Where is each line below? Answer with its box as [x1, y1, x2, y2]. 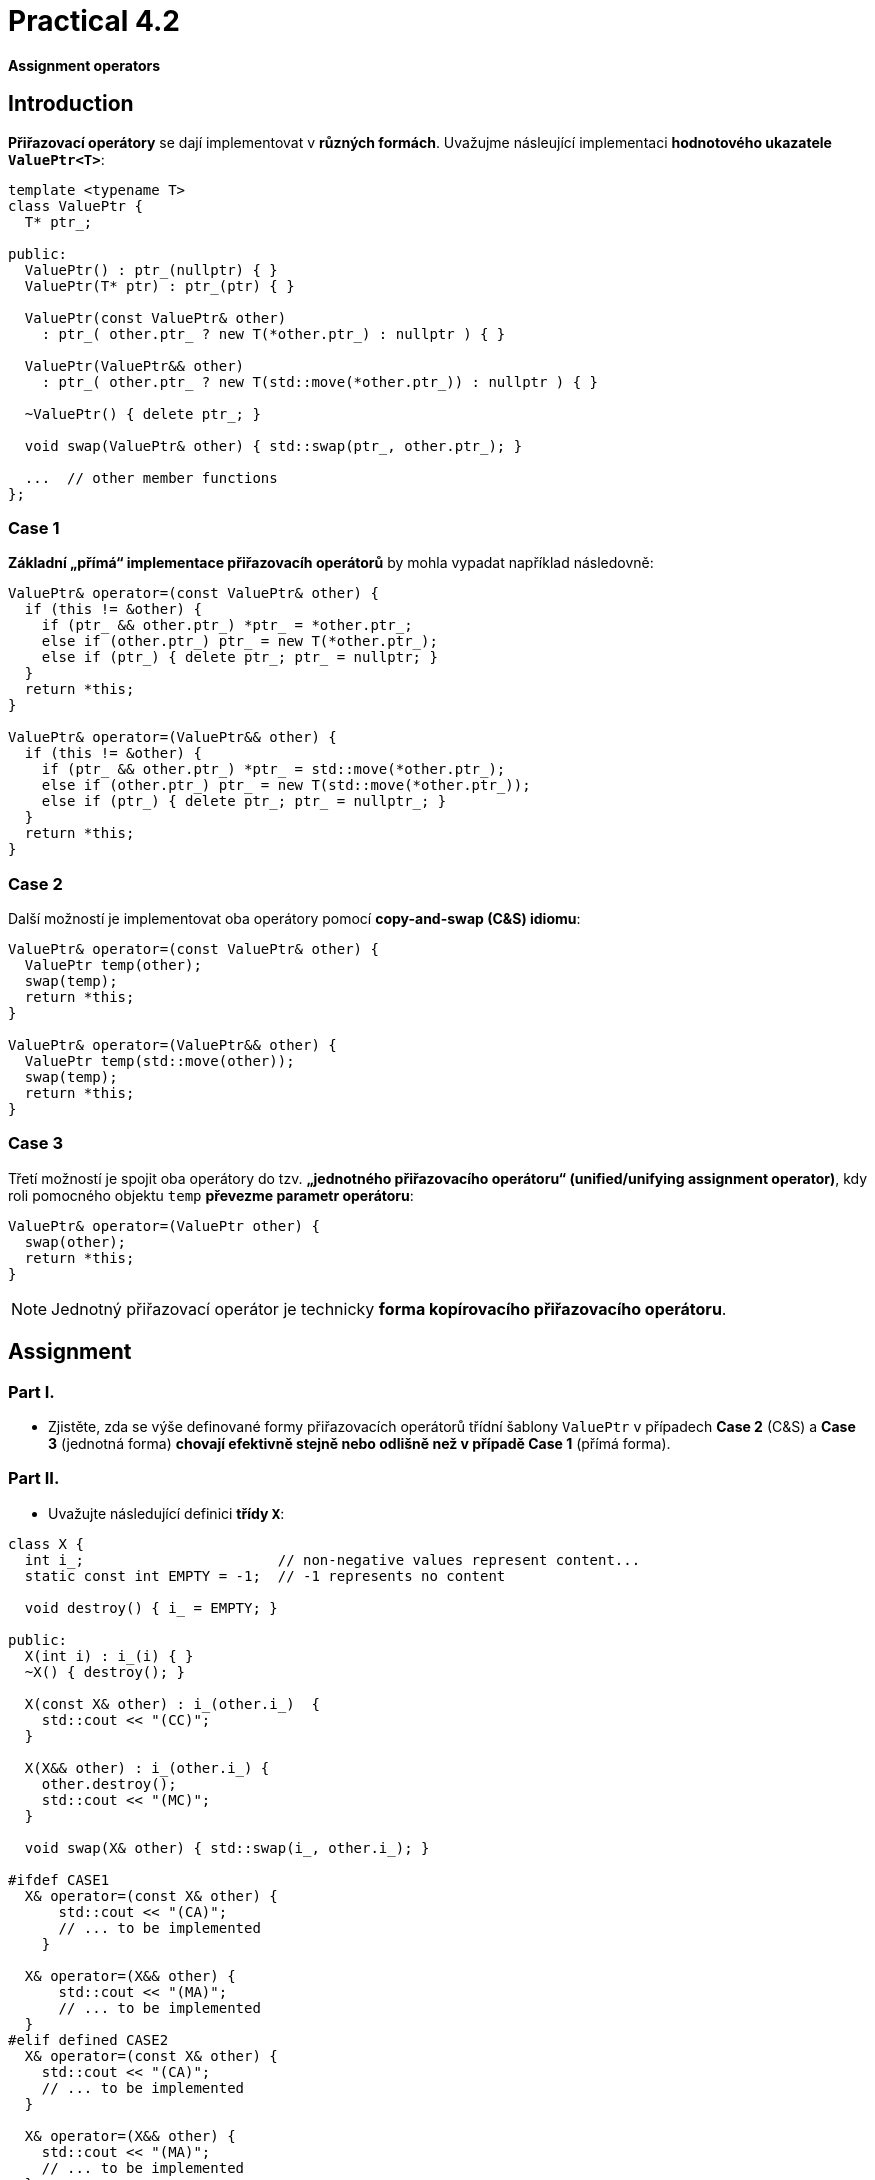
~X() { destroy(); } [24, 1663, 186, 1680]
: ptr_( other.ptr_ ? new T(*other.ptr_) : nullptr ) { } [41, 325, 506, 342]
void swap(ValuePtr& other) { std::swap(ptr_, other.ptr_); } [24, 437, 523, 454]
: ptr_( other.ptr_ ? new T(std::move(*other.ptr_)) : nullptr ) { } [41, 373, 599, 390]
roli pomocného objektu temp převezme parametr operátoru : [8, 1186, 414, 1204]
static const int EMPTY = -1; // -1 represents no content [24, 1567, 506, 1584]
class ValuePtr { [8, 197, 143, 214]
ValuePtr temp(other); [24, 957, 202, 974]
